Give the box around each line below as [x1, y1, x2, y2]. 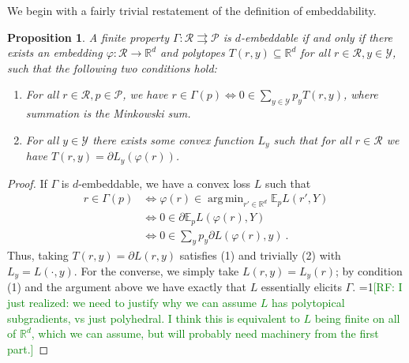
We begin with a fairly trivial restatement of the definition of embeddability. [7, 2, 377, 18]
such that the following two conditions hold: [7, 59, 217, 76]
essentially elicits [261, 279, 342, 295]
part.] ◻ [7, 340, 49, 357]
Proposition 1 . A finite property [7, 28, 169, 45]
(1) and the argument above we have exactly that [7, 279, 246, 295]
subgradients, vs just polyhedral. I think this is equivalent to [7, 309, 300, 326]
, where [343, 86, 378, 103]
